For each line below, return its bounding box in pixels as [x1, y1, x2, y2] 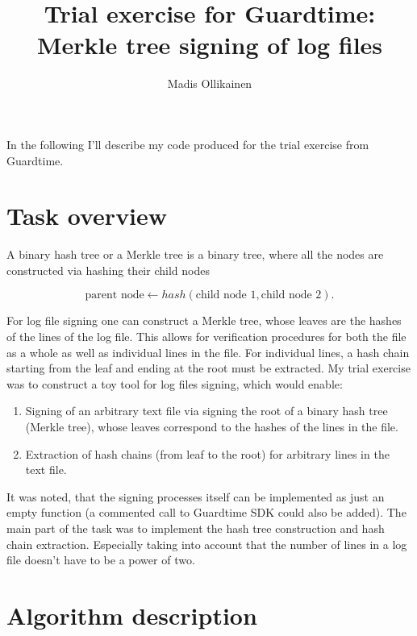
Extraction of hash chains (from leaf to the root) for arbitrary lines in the [25, 445, 390, 462]
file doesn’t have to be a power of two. [6, 551, 195, 568]
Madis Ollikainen [167, 75, 252, 92]
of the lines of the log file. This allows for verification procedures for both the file [6, 328, 407, 344]
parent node [85, 289, 144, 301]
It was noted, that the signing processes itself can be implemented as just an [6, 488, 385, 505]
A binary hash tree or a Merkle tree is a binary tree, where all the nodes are [6, 246, 384, 263]
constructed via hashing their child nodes [6, 261, 210, 278]
